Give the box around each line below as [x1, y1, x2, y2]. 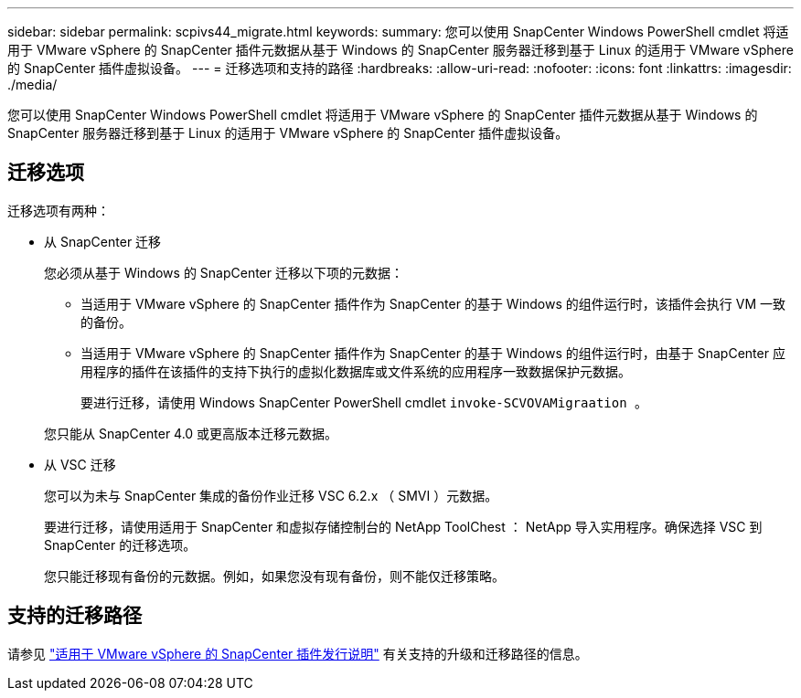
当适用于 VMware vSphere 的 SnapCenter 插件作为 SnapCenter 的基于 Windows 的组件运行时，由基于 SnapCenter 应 [80, 344, 785, 361]
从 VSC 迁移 [44, 456, 116, 472]
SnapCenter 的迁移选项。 [44, 536, 197, 553]
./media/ [7, 77, 58, 92]
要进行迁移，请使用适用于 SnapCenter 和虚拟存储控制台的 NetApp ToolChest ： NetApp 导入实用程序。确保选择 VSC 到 [44, 518, 763, 534]
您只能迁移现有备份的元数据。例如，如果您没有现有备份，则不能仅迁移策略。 [44, 567, 505, 584]
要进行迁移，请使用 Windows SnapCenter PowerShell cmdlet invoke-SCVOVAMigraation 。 [80, 394, 648, 410]
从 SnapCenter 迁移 [44, 233, 162, 249]
